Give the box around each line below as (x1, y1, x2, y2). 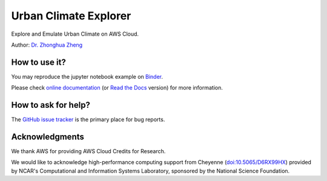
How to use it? (11, 57, 66, 67)
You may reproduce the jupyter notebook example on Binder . (11, 73, 163, 80)
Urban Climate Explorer (11, 9, 131, 22)
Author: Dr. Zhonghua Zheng (11, 41, 83, 48)
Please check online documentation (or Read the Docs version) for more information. (11, 84, 223, 91)
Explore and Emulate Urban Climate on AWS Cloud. (11, 30, 139, 38)
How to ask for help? (11, 100, 91, 110)
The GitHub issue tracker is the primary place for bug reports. (11, 116, 165, 123)
